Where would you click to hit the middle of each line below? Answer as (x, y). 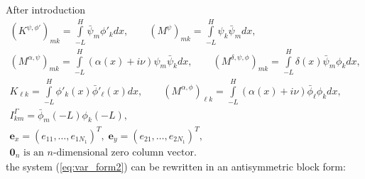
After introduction (46, 9)
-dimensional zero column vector (123, 152)
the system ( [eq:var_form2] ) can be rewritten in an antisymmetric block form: (176, 167)
